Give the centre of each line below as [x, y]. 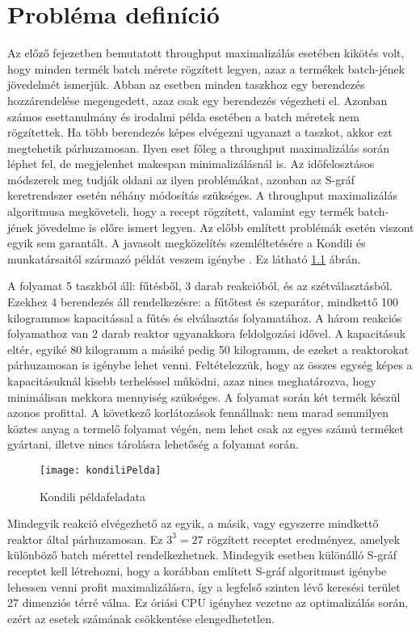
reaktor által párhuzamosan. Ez [85, 539]
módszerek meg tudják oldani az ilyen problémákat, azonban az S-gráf [181, 179]
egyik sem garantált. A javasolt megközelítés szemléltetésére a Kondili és [187, 243]
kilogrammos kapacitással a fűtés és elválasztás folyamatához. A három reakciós [205, 317]
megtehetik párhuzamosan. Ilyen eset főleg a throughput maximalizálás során [198, 147]
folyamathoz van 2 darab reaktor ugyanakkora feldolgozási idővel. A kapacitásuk [207, 333]
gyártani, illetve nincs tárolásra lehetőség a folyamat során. [153, 444]
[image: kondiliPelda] [101, 470]
